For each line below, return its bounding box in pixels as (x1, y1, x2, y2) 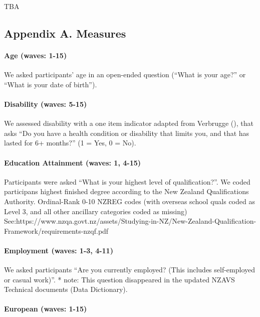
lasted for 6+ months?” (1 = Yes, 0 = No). (4, 137, 136, 148)
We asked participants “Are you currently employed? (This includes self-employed (4, 264, 255, 275)
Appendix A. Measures (4, 25, 126, 41)
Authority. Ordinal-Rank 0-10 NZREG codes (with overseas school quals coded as (4, 196, 255, 206)
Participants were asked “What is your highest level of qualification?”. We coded (4, 176, 250, 187)
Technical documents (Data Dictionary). (4, 284, 128, 294)
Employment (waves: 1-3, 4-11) (4, 245, 113, 255)
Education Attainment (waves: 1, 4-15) (4, 157, 141, 168)
